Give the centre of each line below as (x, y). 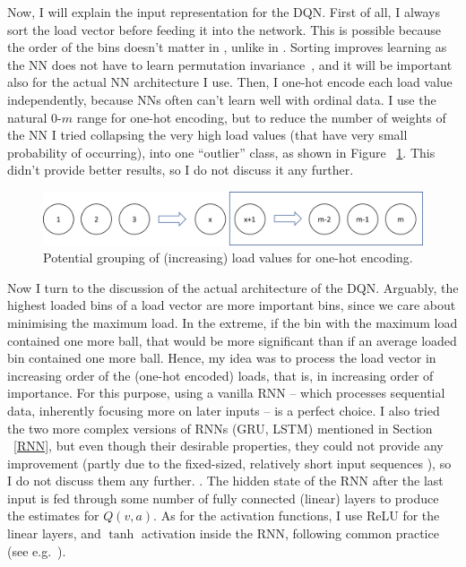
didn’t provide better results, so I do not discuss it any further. (181, 170)
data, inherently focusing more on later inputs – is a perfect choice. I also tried (224, 410)
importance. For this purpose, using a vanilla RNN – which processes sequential (226, 393)
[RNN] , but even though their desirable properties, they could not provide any (229, 446)
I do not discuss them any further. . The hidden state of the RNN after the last (225, 481)
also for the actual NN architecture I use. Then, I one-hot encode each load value (230, 82)
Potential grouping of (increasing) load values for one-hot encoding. (228, 258)
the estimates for (53, 515)
